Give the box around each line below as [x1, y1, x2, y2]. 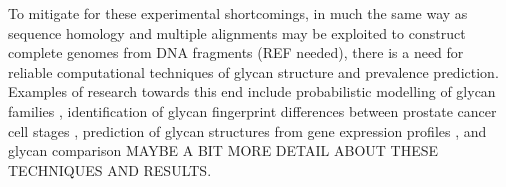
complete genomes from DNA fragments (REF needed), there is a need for [8, 42, 464, 63]
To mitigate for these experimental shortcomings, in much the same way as [8, 3, 468, 23]
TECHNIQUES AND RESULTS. [8, 159, 212, 180]
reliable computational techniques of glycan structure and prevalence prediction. [8, 61, 499, 82]
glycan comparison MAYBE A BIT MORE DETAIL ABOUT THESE [8, 140, 439, 161]
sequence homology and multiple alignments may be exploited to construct [8, 22, 466, 43]
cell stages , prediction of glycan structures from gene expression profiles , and [8, 120, 487, 141]
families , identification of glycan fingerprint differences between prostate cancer [8, 100, 497, 121]
